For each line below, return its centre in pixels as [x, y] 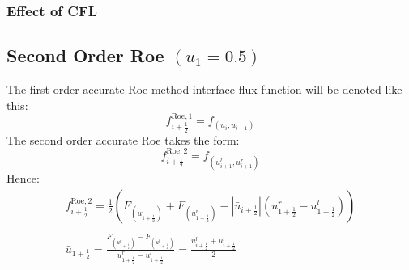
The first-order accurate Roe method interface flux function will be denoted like [204, 89]
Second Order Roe [85, 55]
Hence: [23, 178]
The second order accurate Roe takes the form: [123, 139]
